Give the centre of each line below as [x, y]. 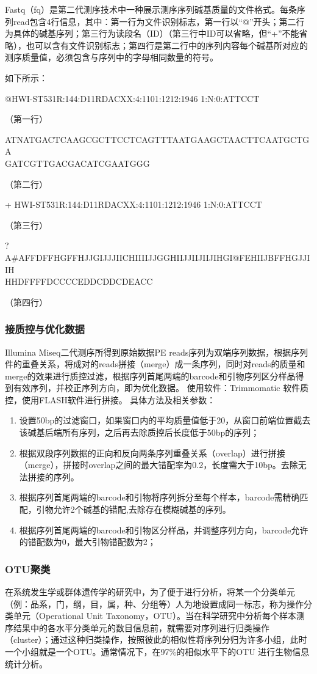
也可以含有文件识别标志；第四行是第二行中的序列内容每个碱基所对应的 [167, 45]
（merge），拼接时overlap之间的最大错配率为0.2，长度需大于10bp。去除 [158, 465]
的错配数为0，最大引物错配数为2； [87, 542]
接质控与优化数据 [45, 329]
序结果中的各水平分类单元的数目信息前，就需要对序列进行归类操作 [137, 627]
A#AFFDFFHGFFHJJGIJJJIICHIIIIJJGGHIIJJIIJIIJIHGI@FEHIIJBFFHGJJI [158, 257]
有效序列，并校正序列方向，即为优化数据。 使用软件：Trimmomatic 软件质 [161, 388]
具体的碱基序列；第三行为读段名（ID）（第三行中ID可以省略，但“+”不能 [156, 33]
